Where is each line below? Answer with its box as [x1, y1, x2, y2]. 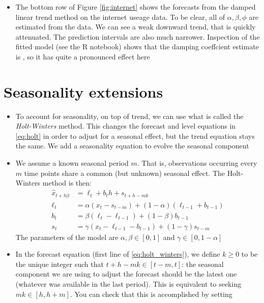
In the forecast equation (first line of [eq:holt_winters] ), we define [15, 249, 220, 259]
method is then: [42, 177, 92, 188]
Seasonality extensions [4, 81, 163, 102]
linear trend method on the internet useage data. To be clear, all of [15, 11, 225, 22]
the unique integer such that [15, 258, 104, 269]
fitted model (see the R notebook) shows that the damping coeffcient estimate [15, 41, 259, 52]
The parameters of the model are [15, 231, 119, 242]
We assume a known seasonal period [15, 158, 129, 168]
